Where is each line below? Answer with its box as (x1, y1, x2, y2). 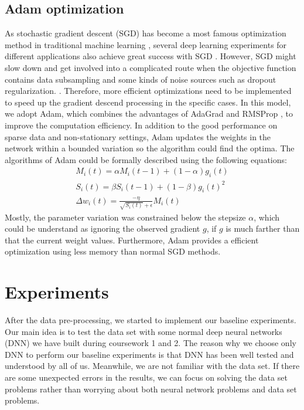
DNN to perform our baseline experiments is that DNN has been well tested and (5, 348, 294, 360)
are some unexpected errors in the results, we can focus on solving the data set (5, 371, 288, 383)
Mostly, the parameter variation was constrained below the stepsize (5, 211, 246, 223)
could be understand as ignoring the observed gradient (5, 222, 200, 235)
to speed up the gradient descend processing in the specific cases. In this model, (5, 96, 291, 108)
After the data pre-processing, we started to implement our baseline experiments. (5, 314, 296, 326)
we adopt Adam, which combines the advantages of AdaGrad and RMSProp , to (5, 107, 293, 120)
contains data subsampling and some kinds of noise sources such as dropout (5, 73, 276, 85)
